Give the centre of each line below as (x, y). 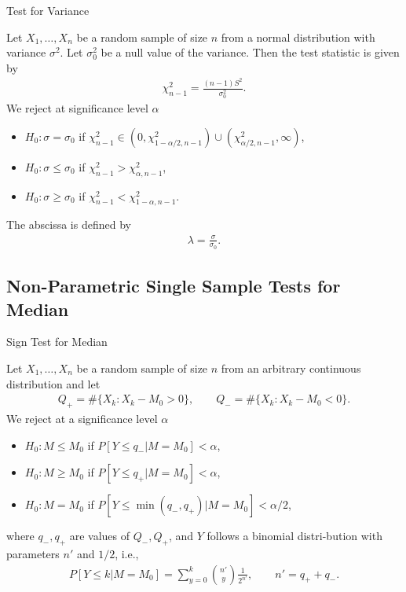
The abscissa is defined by (69, 224)
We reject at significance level (77, 108)
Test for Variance (48, 10)
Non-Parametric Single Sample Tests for (174, 286)
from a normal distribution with (298, 37)
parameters (33, 553)
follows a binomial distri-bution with (294, 536)
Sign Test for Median (57, 342)
